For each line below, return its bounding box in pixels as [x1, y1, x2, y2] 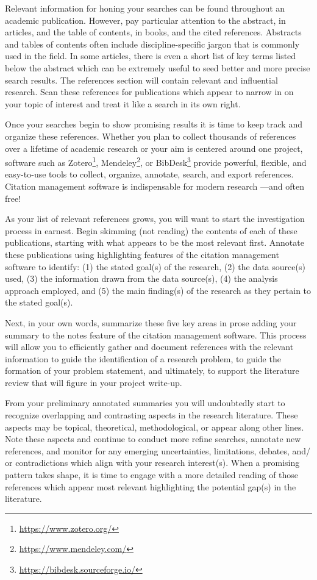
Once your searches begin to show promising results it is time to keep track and [5, 118, 302, 131]
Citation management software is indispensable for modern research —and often [5, 179, 304, 192]
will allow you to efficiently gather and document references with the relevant [5, 340, 294, 353]
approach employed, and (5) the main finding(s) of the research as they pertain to [5, 284, 312, 296]
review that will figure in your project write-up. [5, 376, 182, 388]
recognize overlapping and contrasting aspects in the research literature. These [5, 409, 298, 421]
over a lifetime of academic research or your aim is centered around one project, [5, 141, 303, 154]
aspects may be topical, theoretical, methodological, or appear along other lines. [5, 420, 304, 433]
